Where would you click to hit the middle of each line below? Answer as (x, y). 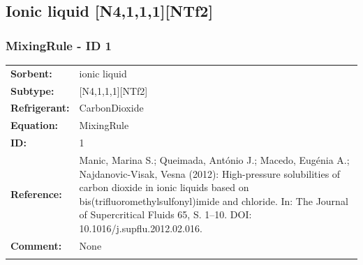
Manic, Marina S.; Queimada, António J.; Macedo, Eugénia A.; (214, 159)
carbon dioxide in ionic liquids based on (164, 187)
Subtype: (32, 90)
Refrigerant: (40, 108)
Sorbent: (31, 73)
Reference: (36, 194)
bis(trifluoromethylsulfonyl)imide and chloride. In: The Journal (214, 200)
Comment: (36, 245)
